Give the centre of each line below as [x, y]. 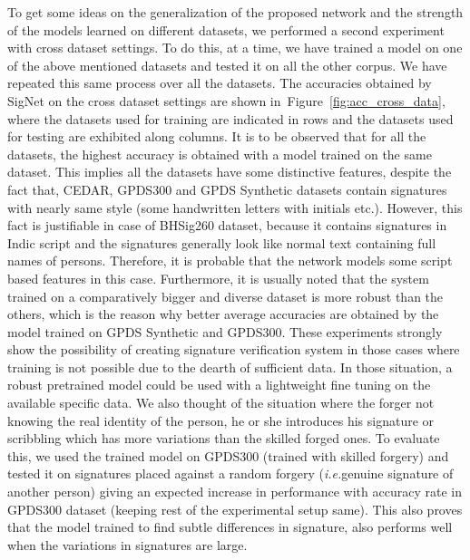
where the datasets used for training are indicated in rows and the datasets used [230, 118]
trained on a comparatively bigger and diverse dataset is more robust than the [225, 296]
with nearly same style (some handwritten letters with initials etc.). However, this [235, 207]
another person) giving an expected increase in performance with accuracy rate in [235, 492]
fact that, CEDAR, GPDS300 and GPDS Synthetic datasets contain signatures [227, 189]
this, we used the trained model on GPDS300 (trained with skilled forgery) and [228, 455]
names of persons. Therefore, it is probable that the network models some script [230, 261]
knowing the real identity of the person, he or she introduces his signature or [221, 420]
